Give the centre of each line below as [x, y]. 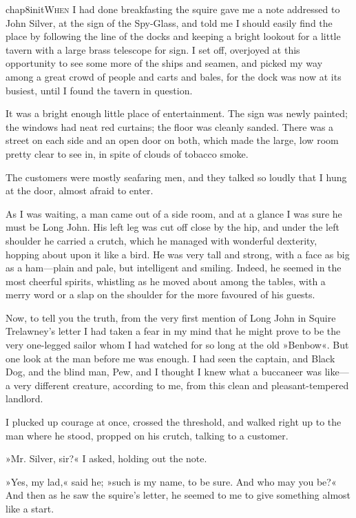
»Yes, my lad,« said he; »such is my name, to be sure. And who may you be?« [171, 481]
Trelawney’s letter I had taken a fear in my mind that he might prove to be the [173, 331]
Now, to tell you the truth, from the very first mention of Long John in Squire [171, 317]
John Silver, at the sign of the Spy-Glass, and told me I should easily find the [169, 22]
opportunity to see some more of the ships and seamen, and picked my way [164, 63]
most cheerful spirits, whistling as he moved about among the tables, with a [166, 281]
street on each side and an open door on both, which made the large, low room [172, 140]
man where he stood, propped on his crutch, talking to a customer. [147, 435]
